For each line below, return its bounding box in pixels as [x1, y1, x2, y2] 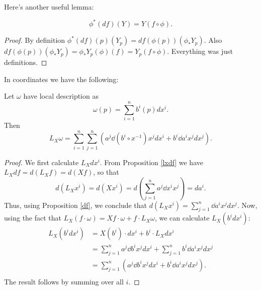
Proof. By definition [4, 35, 65, 45]
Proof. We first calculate [4, 157, 79, 167]
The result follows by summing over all [4, 276, 124, 286]
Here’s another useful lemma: [4, 2, 94, 12]
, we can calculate [154, 212, 210, 223]
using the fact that [4, 212, 62, 223]
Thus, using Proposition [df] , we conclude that [4, 199, 147, 210]
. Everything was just [167, 46, 233, 56]
